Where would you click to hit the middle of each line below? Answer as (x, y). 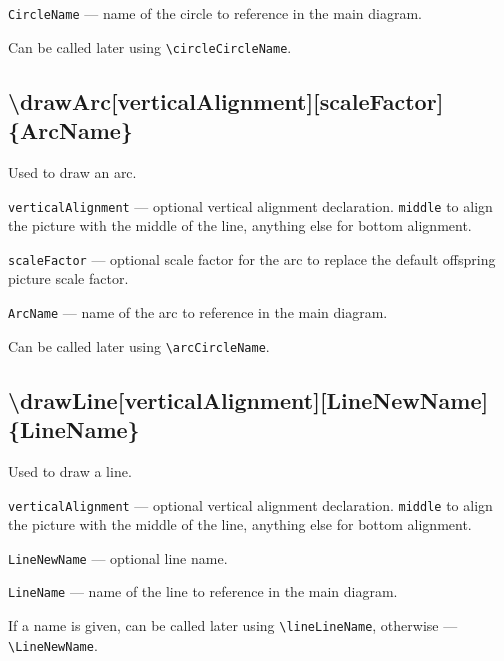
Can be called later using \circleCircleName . (150, 46)
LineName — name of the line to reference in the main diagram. (203, 591)
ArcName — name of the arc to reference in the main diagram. (198, 312)
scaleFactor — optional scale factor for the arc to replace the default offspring (252, 258)
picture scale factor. (68, 278)
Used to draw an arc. (72, 171)
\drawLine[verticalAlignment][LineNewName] (248, 399)
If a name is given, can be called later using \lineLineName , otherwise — (233, 625)
